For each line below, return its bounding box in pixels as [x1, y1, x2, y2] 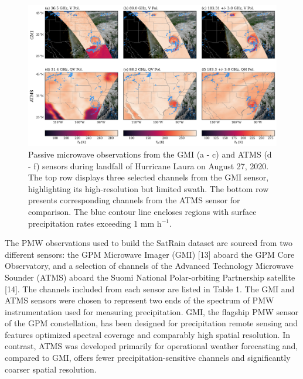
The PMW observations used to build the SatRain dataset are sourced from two [5, 237, 292, 249]
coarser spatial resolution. [5, 363, 97, 375]
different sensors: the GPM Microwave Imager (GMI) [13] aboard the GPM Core [5, 248, 295, 260]
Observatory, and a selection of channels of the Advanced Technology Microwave [5, 260, 294, 272]
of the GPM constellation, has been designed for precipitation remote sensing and [5, 317, 298, 329]
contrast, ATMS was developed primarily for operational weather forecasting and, [5, 340, 298, 352]
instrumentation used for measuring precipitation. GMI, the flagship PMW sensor [5, 305, 299, 317]
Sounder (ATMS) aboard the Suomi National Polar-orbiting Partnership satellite [5, 271, 295, 283]
